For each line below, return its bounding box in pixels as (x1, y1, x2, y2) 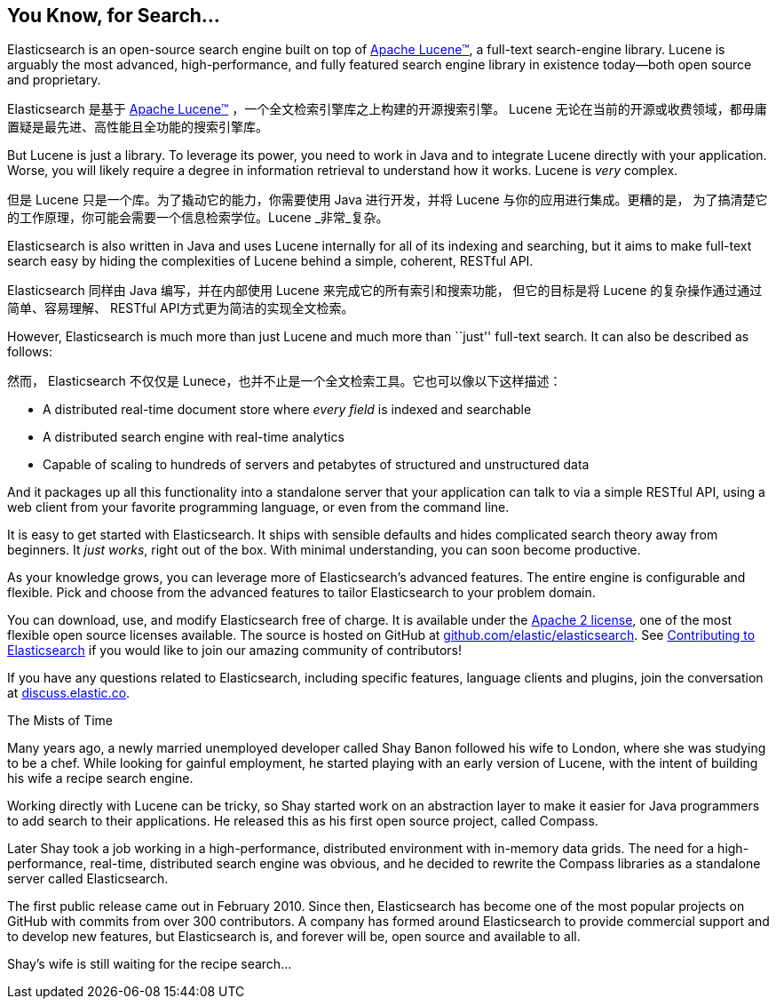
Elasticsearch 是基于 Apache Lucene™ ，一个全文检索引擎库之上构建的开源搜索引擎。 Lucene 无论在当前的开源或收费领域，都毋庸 (7, 101, 767, 117)
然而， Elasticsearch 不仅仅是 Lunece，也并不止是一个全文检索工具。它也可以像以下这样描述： (7, 373, 562, 389)
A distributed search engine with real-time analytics (43, 429, 344, 445)
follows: (7, 344, 52, 360)
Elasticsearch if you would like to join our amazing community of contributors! (7, 643, 462, 659)
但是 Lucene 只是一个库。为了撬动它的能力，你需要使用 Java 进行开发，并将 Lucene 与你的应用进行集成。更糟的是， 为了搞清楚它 (7, 192, 768, 208)
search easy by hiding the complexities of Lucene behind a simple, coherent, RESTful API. (7, 253, 534, 269)
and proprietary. (7, 72, 101, 88)
